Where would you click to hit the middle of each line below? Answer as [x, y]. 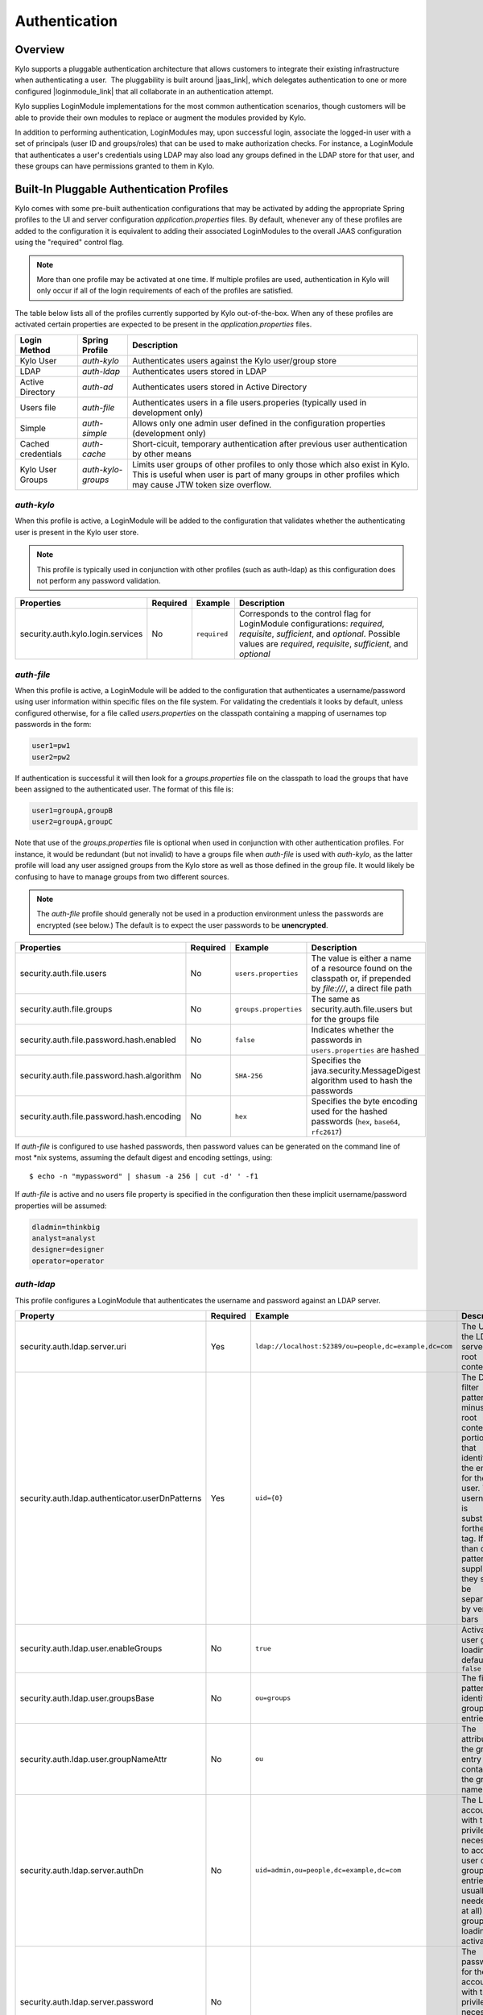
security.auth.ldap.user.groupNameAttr [93, 1759]
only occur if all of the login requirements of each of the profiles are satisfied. [165, 291]
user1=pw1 [51, 746]
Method [35, 350]
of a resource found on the [362, 969]
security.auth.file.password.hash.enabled [98, 1040]
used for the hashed [349, 1111]
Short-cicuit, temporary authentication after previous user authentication [270, 443]
